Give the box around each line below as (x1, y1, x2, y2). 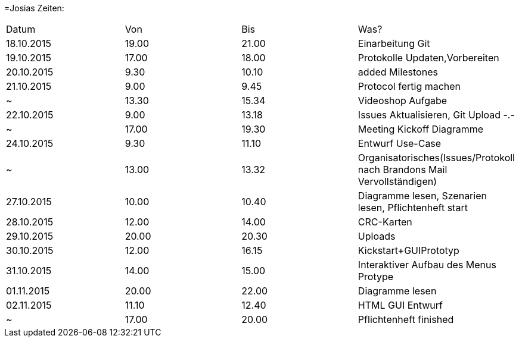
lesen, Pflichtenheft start (358, 202, 468, 214)
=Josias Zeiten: (4, 3, 64, 13)
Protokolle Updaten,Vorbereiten (358, 52, 499, 64)
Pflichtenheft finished (358, 313, 454, 325)
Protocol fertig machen (358, 80, 461, 92)
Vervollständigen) (358, 175, 437, 187)
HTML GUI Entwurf (358, 299, 443, 311)
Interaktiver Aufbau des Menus (358, 259, 496, 271)
